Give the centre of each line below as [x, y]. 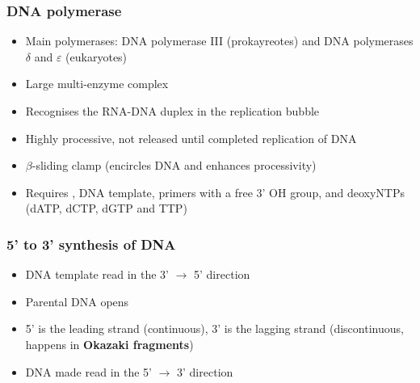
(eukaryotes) [97, 56]
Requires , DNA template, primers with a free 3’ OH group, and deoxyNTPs [215, 192]
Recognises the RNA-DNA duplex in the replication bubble [172, 111]
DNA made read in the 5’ [88, 371]
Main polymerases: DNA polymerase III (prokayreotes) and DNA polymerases [219, 41]
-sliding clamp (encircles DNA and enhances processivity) [174, 165]
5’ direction [222, 274]
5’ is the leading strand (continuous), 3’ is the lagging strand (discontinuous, [214, 328]
